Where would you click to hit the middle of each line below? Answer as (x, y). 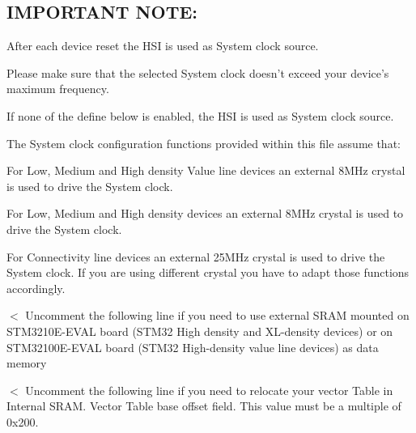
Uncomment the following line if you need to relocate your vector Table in (209, 390)
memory (27, 363)
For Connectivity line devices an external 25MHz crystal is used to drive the (196, 256)
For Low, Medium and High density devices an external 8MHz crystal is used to (205, 213)
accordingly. (36, 288)
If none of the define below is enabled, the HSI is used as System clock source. (200, 115)
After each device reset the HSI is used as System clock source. (163, 46)
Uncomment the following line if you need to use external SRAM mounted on (217, 315)
